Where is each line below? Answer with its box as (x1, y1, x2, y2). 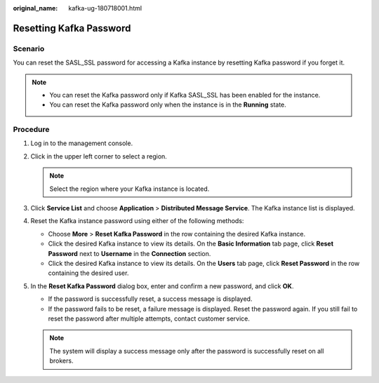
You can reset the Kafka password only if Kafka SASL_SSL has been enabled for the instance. (49, 90, 321, 99)
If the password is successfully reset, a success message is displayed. (48, 295, 253, 303)
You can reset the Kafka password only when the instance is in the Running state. (49, 100, 287, 109)
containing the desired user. (48, 269, 129, 277)
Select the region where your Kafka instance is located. (49, 184, 210, 193)
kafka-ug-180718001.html (68, 4, 142, 12)
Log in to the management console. (30, 139, 133, 147)
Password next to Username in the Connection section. (48, 249, 211, 257)
